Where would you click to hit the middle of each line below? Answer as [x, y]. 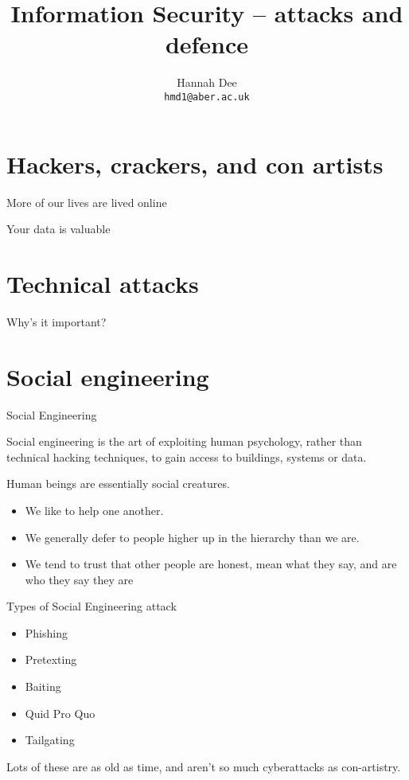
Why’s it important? [56, 321]
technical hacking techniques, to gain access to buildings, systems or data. [187, 456]
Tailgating [50, 740]
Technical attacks [103, 283]
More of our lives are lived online [87, 202]
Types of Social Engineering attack [92, 606]
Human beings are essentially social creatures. [118, 484]
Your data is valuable [58, 229]
